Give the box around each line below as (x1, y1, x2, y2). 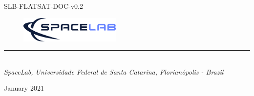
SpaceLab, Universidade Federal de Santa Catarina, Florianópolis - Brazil (4, 66, 224, 77)
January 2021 (4, 83, 44, 93)
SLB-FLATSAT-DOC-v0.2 (4, 1, 83, 11)
